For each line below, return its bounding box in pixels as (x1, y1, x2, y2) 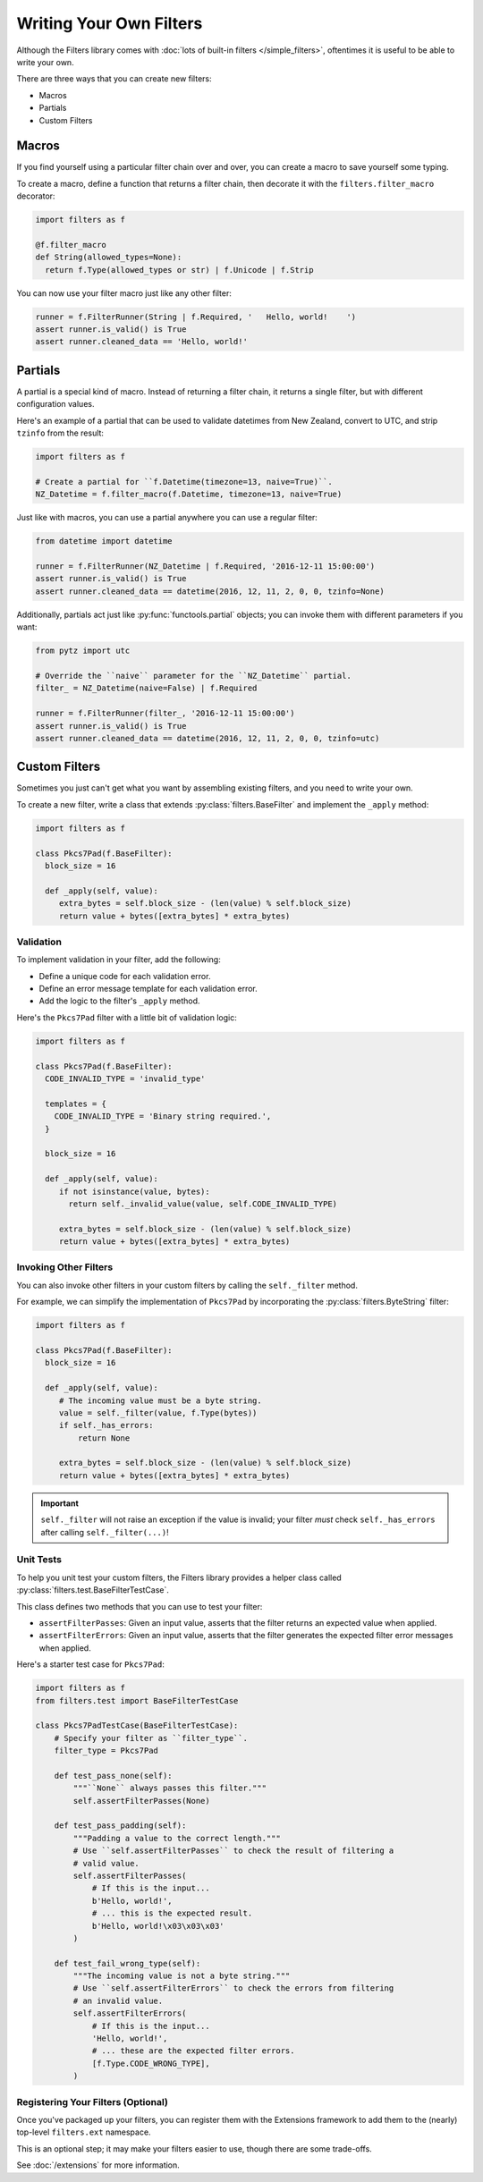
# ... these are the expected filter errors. (91, 2046, 295, 2056)
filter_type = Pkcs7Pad (54, 1746, 158, 1756)
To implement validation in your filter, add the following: (16, 954, 221, 965)
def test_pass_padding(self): (54, 1821, 187, 1831)
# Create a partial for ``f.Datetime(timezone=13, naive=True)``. (35, 477, 333, 486)
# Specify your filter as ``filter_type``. (54, 1733, 248, 1743)
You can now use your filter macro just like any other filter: (16, 287, 233, 299)
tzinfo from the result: (16, 427, 105, 438)
